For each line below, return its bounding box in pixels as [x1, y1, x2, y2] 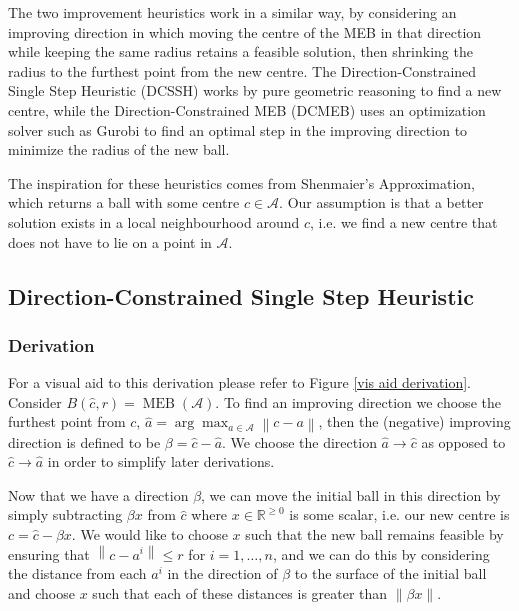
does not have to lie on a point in [8, 231, 212, 252]
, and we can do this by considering [272, 543, 490, 564]
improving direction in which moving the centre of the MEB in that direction [8, 21, 482, 42]
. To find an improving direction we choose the [215, 391, 501, 412]
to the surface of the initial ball [294, 563, 487, 584]
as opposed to [421, 431, 506, 452]
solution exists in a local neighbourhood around [8, 211, 300, 232]
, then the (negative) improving [318, 411, 511, 432]
